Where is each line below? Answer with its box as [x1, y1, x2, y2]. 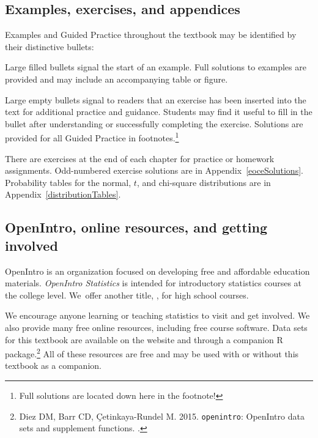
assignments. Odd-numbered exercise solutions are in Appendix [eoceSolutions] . [5, 164, 303, 177]
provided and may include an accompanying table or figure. [5, 72, 228, 85]
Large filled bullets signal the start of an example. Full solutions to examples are [5, 61, 306, 73]
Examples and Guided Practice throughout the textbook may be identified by [5, 28, 297, 41]
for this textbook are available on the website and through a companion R [5, 333, 283, 346]
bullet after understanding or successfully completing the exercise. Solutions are [5, 117, 303, 130]
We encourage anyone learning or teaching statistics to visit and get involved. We [5, 309, 310, 322]
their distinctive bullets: [5, 40, 94, 53]
